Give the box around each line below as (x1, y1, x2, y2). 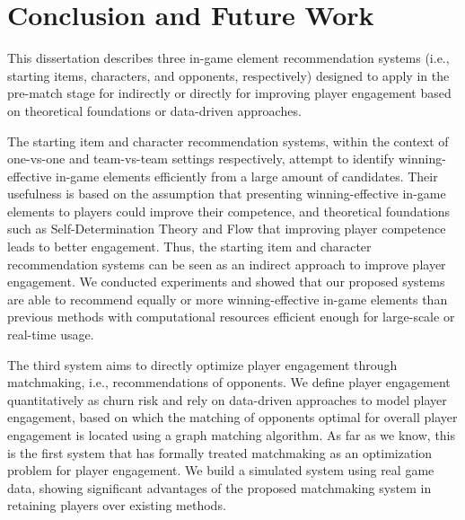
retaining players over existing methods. (7, 496, 226, 515)
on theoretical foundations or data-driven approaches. (7, 101, 302, 119)
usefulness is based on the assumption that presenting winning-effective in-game (7, 184, 446, 203)
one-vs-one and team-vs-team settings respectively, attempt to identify (7, 149, 395, 168)
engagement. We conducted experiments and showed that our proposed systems (7, 272, 445, 291)
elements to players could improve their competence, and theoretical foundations (7, 201, 451, 220)
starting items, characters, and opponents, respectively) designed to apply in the (7, 66, 450, 84)
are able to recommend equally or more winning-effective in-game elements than (7, 289, 448, 308)
